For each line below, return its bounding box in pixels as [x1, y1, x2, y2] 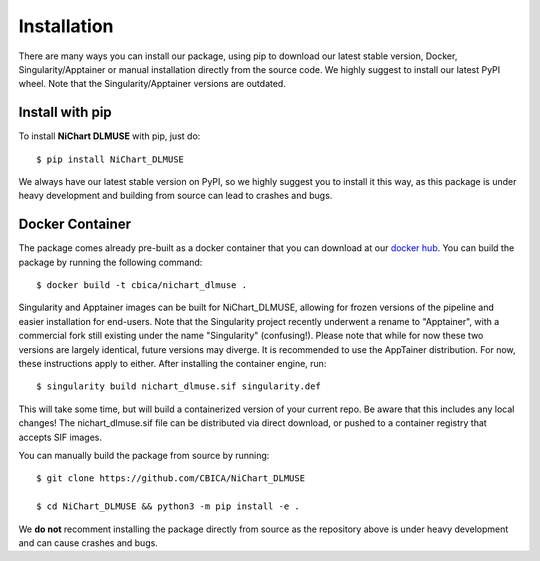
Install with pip [18, 104, 112, 121]
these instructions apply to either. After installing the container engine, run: [18, 358, 327, 370]
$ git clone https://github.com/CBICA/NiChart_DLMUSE [36, 473, 305, 484]
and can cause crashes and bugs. [18, 536, 159, 549]
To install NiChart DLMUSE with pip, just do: [18, 130, 201, 142]
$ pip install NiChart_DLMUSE [36, 153, 185, 165]
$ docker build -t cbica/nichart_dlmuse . [36, 280, 248, 291]
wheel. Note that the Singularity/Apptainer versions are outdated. [18, 78, 287, 90]
